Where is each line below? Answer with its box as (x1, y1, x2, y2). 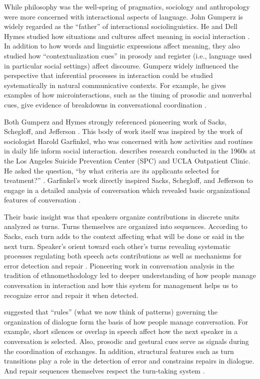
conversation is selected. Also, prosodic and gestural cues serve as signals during (4, 336, 249, 346)
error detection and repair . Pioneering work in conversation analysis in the (4, 260, 234, 270)
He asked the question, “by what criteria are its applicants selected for (4, 165, 220, 175)
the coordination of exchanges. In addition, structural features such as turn (4, 345, 234, 356)
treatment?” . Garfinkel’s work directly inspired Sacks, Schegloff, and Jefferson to (4, 175, 253, 185)
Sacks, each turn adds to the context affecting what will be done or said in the (4, 231, 244, 241)
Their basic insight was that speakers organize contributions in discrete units (4, 211, 239, 221)
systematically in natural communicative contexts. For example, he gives (4, 79, 226, 90)
